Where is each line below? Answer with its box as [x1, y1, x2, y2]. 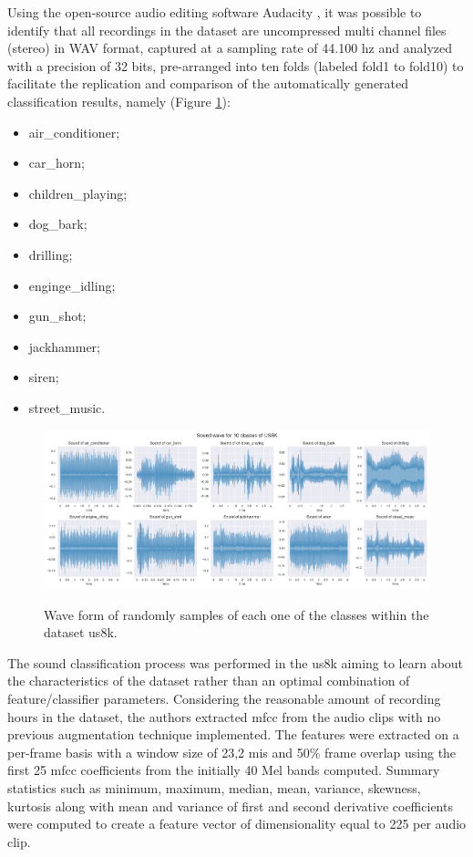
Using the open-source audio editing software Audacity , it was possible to [7, 3, 422, 21]
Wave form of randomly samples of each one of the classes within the [44, 604, 429, 624]
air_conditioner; [28, 122, 120, 141]
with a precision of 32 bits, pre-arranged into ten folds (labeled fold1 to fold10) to [7, 56, 464, 75]
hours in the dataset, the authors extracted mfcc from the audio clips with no [7, 707, 441, 726]
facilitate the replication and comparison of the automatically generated [7, 74, 409, 93]
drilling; [28, 244, 73, 263]
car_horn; [28, 153, 85, 172]
